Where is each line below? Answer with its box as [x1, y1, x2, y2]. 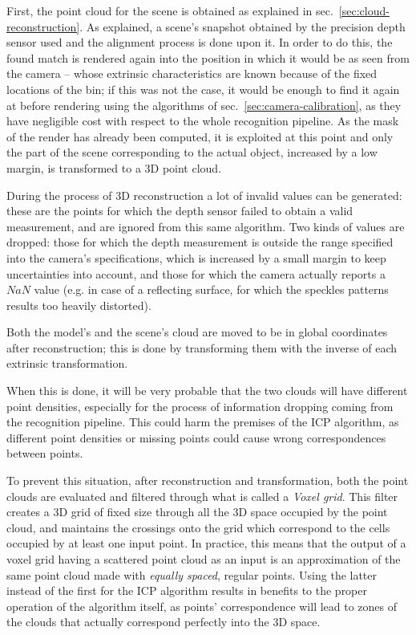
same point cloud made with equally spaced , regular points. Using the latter [6, 566, 378, 583]
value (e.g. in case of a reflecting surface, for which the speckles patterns [34, 281, 389, 298]
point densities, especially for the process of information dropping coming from [6, 397, 394, 414]
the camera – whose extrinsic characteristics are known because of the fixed [6, 65, 378, 82]
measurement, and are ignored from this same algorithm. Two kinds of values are [6, 218, 405, 234]
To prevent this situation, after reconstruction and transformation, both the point [6, 472, 409, 489]
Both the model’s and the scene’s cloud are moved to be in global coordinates [6, 324, 388, 340]
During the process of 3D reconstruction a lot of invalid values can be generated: [6, 186, 402, 203]
